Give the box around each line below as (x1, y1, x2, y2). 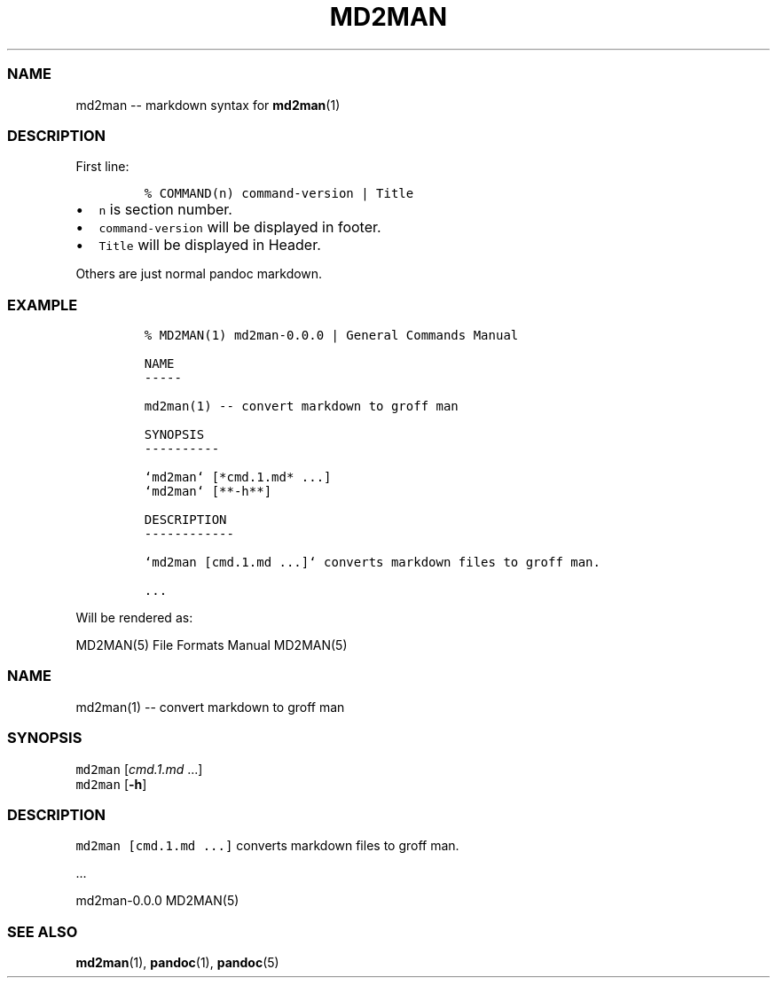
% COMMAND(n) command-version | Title (144, 186, 414, 201)
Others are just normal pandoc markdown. (75, 266, 323, 282)
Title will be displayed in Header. (98, 236, 321, 254)
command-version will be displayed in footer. (98, 218, 381, 237)
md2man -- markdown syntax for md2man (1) (75, 97, 341, 113)
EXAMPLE (7, 295, 78, 314)
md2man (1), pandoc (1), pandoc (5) (75, 955, 279, 970)
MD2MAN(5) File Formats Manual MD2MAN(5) (75, 637, 348, 653)
